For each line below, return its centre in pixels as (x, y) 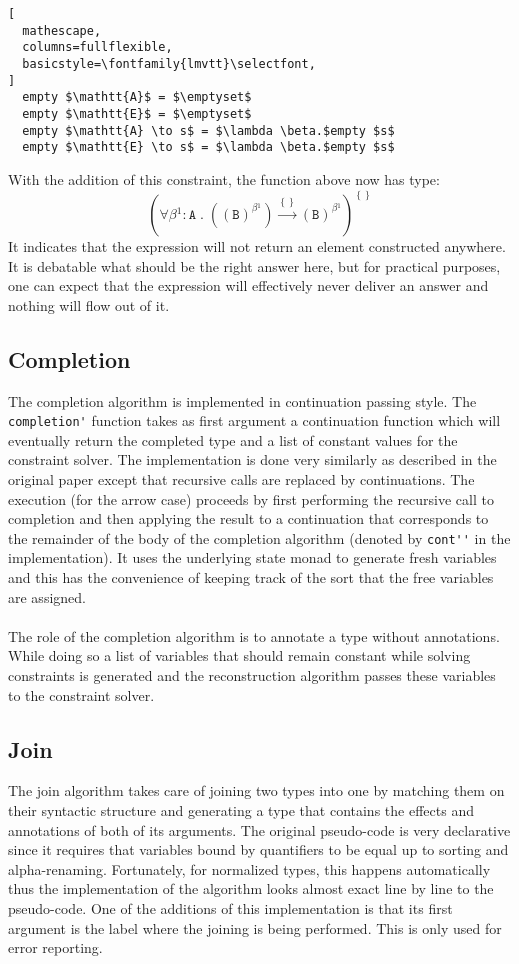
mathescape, (62, 30)
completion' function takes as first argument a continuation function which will (254, 420)
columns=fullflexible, (97, 47)
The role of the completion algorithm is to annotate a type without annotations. (254, 635)
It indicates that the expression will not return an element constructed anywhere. (257, 245)
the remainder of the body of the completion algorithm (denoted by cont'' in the (259, 537)
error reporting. (55, 947)
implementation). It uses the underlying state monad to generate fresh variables (252, 557)
